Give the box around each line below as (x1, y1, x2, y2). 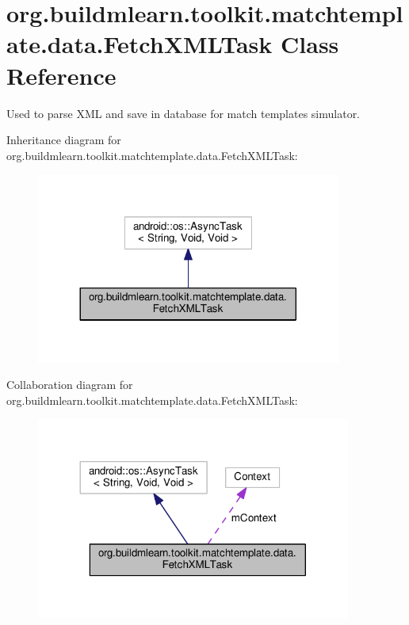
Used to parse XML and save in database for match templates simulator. (6, 105, 361, 121)
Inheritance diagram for (6, 131, 121, 148)
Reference (6, 59, 117, 91)
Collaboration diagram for (6, 376, 133, 393)
